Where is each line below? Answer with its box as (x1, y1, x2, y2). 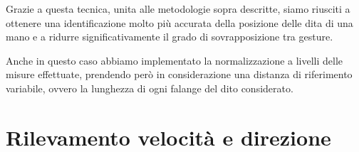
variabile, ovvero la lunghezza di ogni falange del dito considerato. (6, 80, 293, 95)
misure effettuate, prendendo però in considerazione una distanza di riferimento (6, 67, 353, 82)
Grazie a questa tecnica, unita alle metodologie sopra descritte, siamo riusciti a (6, 1, 350, 16)
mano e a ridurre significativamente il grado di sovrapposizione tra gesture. (6, 29, 333, 44)
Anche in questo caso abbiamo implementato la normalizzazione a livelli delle (6, 53, 343, 67)
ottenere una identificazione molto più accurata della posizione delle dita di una (6, 15, 353, 30)
